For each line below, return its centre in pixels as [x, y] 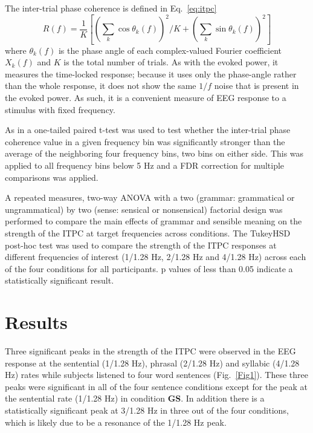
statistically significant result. [60, 280]
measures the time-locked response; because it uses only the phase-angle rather [151, 73]
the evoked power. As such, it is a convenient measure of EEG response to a [146, 97]
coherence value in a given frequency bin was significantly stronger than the [145, 141]
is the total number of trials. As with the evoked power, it [171, 62]
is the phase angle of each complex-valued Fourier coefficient [170, 50]
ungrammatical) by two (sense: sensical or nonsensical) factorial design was [144, 209]
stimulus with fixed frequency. [60, 109]
